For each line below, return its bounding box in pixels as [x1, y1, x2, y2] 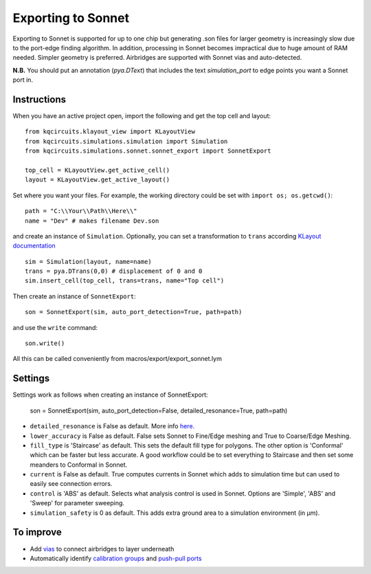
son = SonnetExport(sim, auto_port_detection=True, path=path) [25, 308, 243, 316]
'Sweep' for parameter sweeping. [30, 499, 125, 507]
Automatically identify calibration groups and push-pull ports [30, 554, 202, 562]
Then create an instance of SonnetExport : [12, 292, 137, 300]
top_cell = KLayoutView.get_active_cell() [25, 166, 170, 174]
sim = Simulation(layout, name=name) [25, 258, 153, 265]
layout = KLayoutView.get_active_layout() [25, 176, 170, 184]
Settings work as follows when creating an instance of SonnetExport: [12, 390, 209, 399]
